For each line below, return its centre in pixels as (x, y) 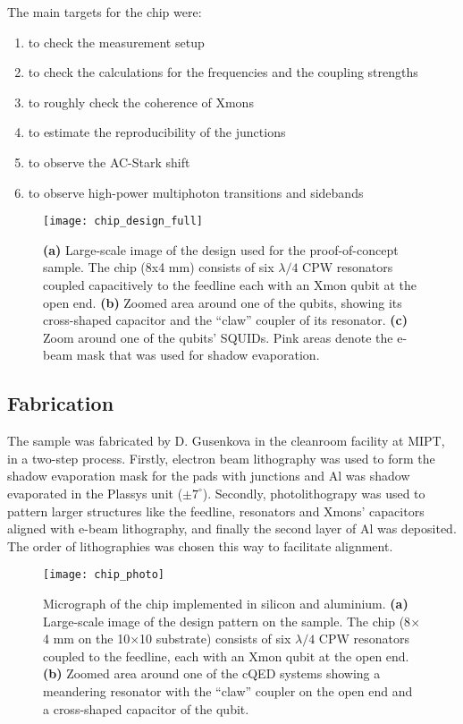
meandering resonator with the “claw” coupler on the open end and (228, 690)
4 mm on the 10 (87, 639)
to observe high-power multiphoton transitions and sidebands (196, 192)
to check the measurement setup (116, 42)
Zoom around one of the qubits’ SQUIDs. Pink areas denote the (218, 337)
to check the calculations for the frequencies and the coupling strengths (223, 72)
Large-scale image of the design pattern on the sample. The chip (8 (227, 621)
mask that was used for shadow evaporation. (198, 355)
